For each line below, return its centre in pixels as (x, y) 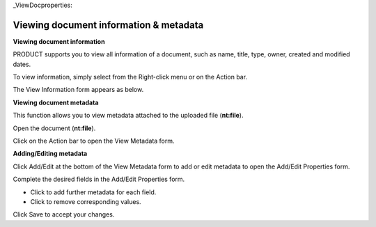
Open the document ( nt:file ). (54, 128)
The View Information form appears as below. (78, 90)
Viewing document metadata (56, 102)
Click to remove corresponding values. (86, 201)
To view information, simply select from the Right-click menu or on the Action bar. (130, 77)
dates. (22, 64)
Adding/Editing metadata (50, 154)
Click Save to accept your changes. (64, 214)
